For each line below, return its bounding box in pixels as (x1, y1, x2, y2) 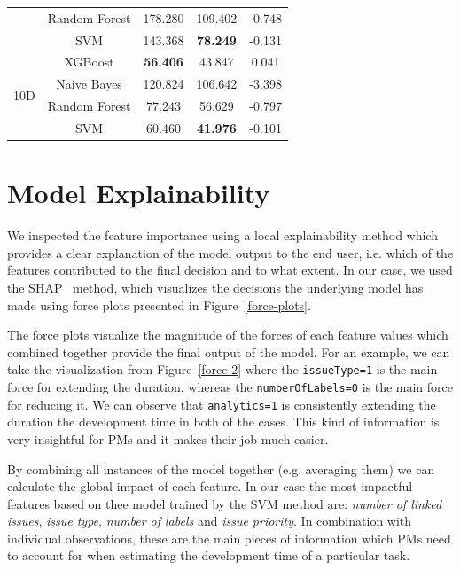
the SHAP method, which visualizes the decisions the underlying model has (7, 277, 424, 296)
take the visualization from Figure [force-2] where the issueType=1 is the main (7, 360, 438, 379)
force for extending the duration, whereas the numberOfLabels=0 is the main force (7, 378, 454, 395)
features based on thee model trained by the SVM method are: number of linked (7, 494, 442, 512)
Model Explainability (7, 175, 270, 211)
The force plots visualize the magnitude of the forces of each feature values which (7, 325, 448, 344)
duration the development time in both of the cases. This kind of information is (7, 412, 440, 431)
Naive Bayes (56, 74, 122, 93)
